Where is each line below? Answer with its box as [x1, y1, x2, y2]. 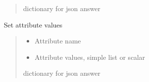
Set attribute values [4, 19, 63, 29]
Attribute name [34, 36, 81, 46]
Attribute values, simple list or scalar [34, 52, 145, 62]
